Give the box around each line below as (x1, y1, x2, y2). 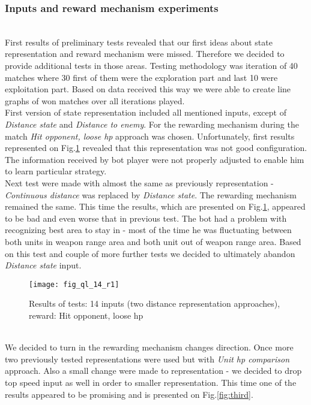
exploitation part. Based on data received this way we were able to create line (5, 83, 291, 95)
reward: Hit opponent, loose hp (29, 309, 143, 321)
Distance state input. (5, 259, 82, 271)
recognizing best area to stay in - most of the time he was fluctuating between (5, 223, 292, 236)
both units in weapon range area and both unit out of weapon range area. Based (5, 235, 301, 247)
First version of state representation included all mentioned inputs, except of (5, 106, 286, 119)
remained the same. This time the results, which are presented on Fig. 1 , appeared (5, 200, 306, 213)
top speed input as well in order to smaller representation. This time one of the (5, 376, 297, 388)
